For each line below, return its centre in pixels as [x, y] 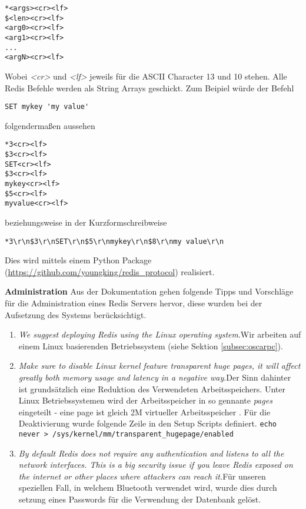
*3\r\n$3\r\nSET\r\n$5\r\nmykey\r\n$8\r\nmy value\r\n [114, 241]
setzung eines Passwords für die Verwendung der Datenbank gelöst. [140, 499]
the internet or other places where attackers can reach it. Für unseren [142, 476]
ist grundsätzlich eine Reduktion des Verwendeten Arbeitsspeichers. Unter [152, 389]
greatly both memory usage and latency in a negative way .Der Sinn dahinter [155, 377]
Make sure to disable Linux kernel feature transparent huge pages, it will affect [159, 366]
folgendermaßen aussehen [50, 125]
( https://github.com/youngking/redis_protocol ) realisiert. [110, 271]
